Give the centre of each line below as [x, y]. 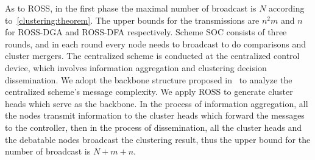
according [287, 8]
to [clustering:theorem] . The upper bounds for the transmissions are [132, 20]
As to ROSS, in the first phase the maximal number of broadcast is [131, 8]
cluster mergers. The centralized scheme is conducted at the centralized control [152, 56]
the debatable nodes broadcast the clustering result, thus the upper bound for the [158, 139]
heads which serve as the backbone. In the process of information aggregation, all [157, 103]
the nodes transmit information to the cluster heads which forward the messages [155, 115]
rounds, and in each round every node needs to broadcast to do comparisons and [156, 43]
